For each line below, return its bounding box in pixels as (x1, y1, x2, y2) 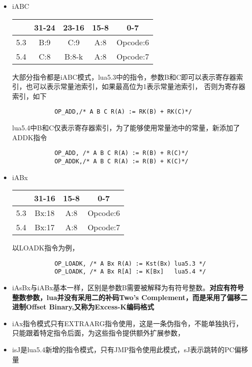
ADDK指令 (12, 132, 47, 142)
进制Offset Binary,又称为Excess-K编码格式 (12, 302, 154, 312)
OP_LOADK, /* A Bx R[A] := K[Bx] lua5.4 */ (54, 268, 206, 275)
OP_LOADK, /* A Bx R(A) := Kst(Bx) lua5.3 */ (54, 260, 206, 267)
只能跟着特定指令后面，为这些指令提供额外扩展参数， (12, 328, 185, 338)
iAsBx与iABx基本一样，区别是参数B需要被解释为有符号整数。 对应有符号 (12, 282, 244, 293)
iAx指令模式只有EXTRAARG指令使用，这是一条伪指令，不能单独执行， (12, 318, 243, 328)
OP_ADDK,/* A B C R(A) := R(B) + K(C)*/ (54, 157, 189, 165)
